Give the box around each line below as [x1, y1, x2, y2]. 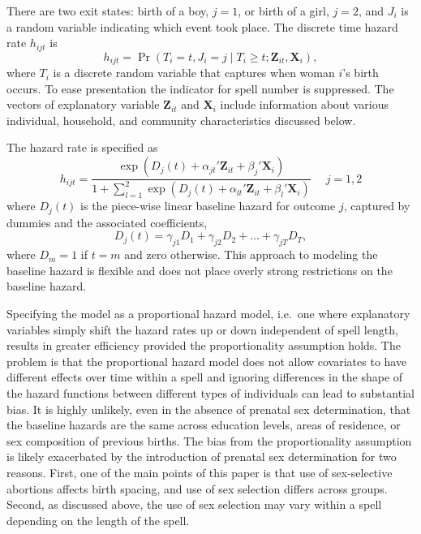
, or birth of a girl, [238, 2, 329, 19]
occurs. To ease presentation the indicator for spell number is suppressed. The [6, 80, 394, 97]
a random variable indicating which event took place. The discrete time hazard [6, 18, 398, 35]
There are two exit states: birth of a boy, [6, 2, 209, 19]
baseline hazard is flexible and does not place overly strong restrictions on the [6, 261, 393, 278]
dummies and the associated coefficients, [6, 213, 208, 230]
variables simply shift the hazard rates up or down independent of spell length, [6, 321, 398, 338]
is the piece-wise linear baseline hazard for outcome [80, 197, 336, 214]
